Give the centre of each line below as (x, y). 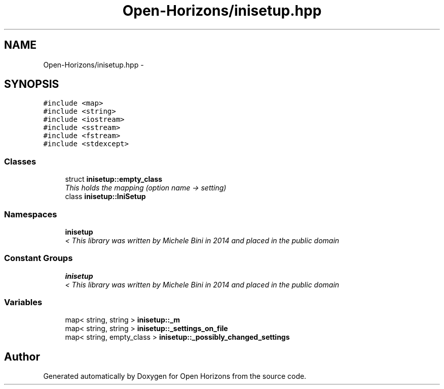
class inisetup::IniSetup (105, 197)
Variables (23, 302)
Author (22, 356)
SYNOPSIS (32, 84)
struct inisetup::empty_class (114, 179)
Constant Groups (39, 258)
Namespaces (31, 214)
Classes (20, 161)
